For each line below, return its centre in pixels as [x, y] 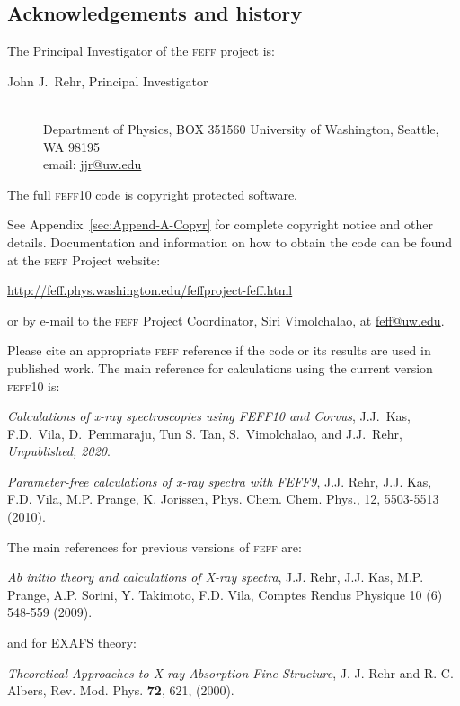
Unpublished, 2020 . [59, 451]
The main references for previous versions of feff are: [155, 546]
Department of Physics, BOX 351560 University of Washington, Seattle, [241, 128]
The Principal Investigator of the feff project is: [141, 51]
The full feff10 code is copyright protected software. [153, 194]
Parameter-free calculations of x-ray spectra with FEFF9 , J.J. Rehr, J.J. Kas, [220, 481]
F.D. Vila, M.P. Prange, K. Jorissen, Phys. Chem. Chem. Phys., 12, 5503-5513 [223, 499]
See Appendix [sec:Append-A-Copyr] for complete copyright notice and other [220, 224]
